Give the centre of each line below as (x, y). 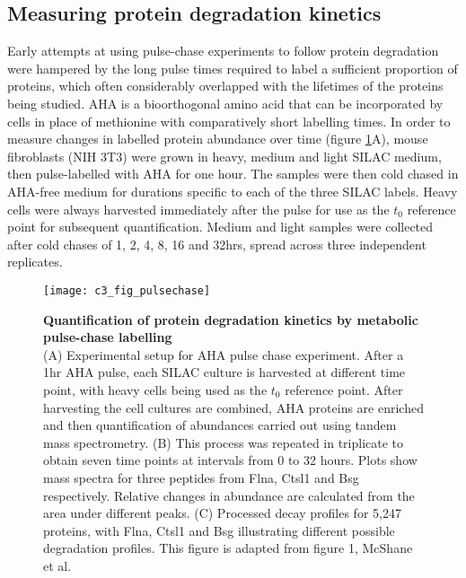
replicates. (35, 262)
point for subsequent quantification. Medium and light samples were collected (220, 227)
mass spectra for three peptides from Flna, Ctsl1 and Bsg (201, 477)
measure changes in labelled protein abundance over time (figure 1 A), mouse (218, 139)
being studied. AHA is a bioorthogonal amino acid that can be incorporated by (225, 103)
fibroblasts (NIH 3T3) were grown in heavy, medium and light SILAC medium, (224, 156)
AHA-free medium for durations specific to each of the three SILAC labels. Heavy (233, 191)
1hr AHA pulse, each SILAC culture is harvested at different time (224, 372)
